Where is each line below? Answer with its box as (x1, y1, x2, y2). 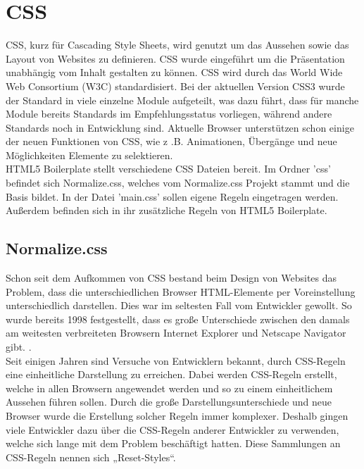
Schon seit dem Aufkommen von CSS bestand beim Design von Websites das (6, 270, 337, 285)
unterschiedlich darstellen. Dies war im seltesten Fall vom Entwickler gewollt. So (6, 298, 352, 313)
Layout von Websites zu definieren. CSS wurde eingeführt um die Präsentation (6, 51, 345, 65)
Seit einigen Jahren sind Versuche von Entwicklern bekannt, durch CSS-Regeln (6, 353, 346, 368)
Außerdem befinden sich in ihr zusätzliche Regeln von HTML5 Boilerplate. (6, 203, 327, 218)
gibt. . (6, 339, 32, 354)
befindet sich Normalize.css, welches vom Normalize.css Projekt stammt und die (6, 175, 350, 190)
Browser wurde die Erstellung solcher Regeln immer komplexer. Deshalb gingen (6, 408, 349, 423)
